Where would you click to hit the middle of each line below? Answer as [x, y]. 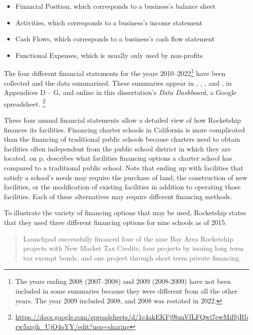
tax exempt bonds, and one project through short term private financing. [132, 257]
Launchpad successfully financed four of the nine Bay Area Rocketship [128, 238]
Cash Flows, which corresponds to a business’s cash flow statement [115, 39]
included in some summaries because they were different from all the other [126, 290]
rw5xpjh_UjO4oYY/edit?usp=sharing [72, 326]
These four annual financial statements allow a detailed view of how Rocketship [123, 120]
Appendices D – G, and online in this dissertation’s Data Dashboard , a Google [120, 92]
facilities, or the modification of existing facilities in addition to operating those [122, 187]
